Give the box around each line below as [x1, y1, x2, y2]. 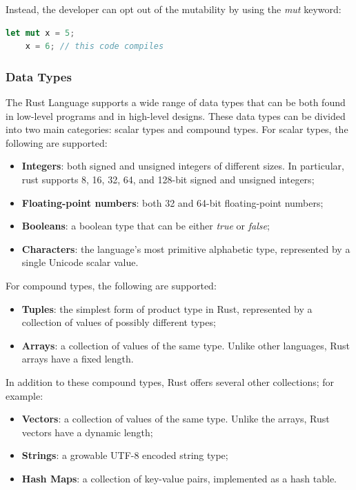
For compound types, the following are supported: [6, 278, 217, 292]
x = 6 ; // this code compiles [25, 41, 164, 52]
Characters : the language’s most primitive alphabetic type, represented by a [21, 241, 350, 256]
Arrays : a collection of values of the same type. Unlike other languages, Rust [21, 338, 350, 352]
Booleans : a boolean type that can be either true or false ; [21, 218, 270, 233]
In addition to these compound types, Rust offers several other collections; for [6, 374, 335, 389]
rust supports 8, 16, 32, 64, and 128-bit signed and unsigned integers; [21, 172, 315, 186]
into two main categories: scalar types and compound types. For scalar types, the [6, 122, 348, 136]
